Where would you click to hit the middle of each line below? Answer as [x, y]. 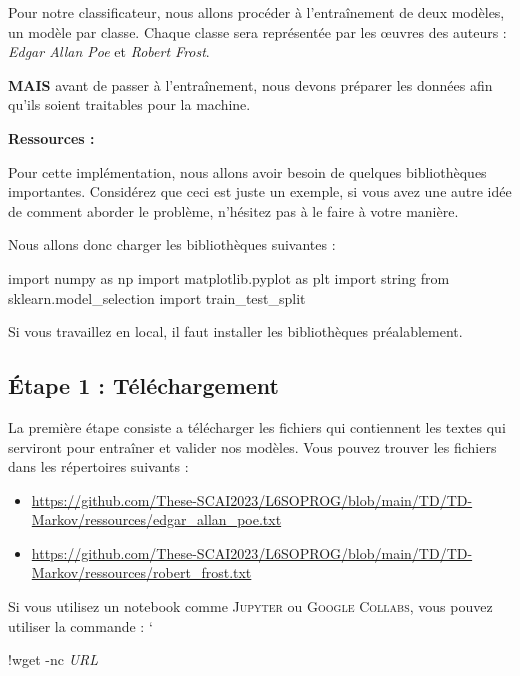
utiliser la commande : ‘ [80, 625]
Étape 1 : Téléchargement [143, 385]
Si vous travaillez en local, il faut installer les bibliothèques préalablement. [235, 331]
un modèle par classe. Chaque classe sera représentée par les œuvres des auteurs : [257, 31]
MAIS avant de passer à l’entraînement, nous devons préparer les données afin [250, 84]
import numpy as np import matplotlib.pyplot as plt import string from [229, 277]
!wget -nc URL [53, 659]
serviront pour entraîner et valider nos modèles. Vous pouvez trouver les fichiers [252, 446]
